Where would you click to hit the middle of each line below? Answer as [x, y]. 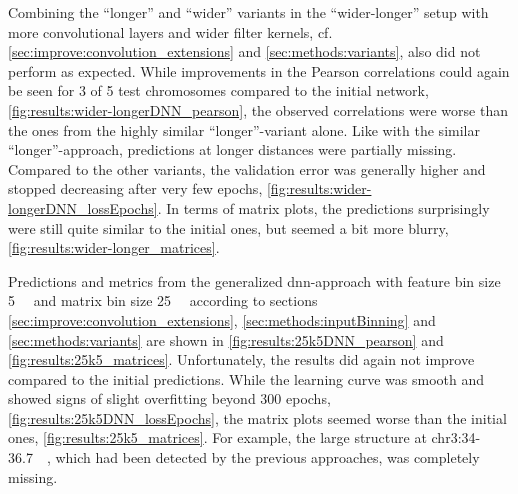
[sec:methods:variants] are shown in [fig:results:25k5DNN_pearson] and [226, 339]
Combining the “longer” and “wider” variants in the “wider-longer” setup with [248, 12]
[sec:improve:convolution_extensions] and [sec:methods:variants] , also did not [244, 51]
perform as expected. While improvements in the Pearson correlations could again [259, 70]
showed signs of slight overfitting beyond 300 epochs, [169, 398]
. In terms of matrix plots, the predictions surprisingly [323, 207]
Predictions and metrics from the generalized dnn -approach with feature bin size [254, 280]
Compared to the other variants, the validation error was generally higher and [247, 168]
